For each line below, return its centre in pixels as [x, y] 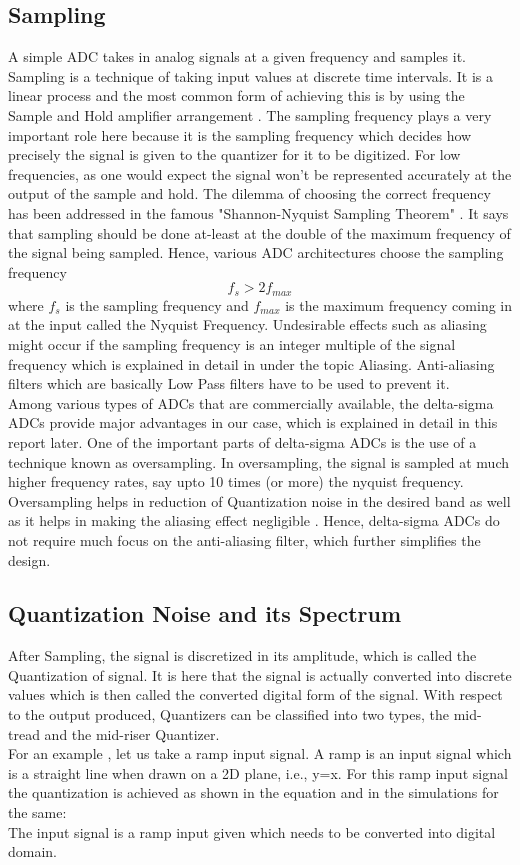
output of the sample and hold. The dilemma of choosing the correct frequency [249, 193]
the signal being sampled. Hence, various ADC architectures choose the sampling [256, 252]
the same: [37, 812]
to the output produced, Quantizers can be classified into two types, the [228, 714]
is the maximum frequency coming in [399, 304]
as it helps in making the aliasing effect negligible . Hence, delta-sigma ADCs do [254, 520]
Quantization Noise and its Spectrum [205, 613]
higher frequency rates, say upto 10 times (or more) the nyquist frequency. [236, 481]
